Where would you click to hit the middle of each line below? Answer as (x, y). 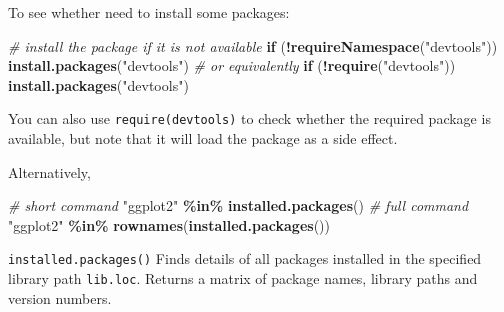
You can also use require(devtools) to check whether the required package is (249, 118)
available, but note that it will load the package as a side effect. (203, 138)
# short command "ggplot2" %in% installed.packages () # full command (238, 205)
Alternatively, (49, 171)
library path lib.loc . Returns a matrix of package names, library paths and (243, 278)
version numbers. (60, 297)
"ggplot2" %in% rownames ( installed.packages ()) (169, 224)
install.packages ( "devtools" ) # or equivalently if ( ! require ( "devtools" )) (232, 65)
